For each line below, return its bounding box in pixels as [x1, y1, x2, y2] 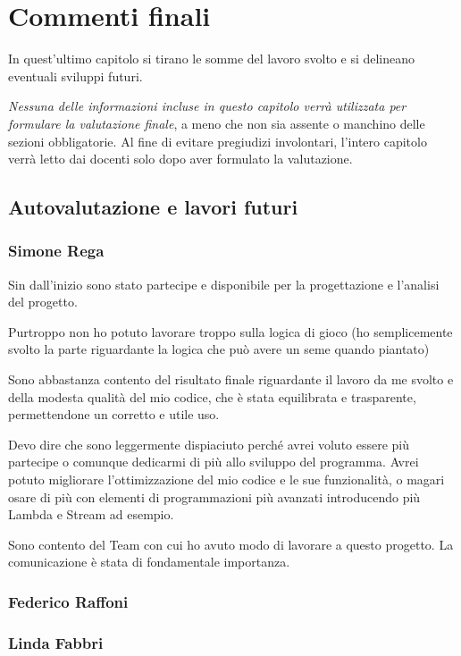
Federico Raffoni [8, 590, 129, 612]
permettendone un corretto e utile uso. [8, 405, 220, 424]
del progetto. [8, 292, 78, 311]
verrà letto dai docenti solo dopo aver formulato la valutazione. [8, 149, 353, 168]
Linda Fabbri [8, 631, 104, 653]
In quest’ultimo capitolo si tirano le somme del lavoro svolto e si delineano [8, 49, 415, 68]
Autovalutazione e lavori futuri [8, 193, 298, 221]
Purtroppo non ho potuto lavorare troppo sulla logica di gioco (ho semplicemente [8, 322, 453, 341]
